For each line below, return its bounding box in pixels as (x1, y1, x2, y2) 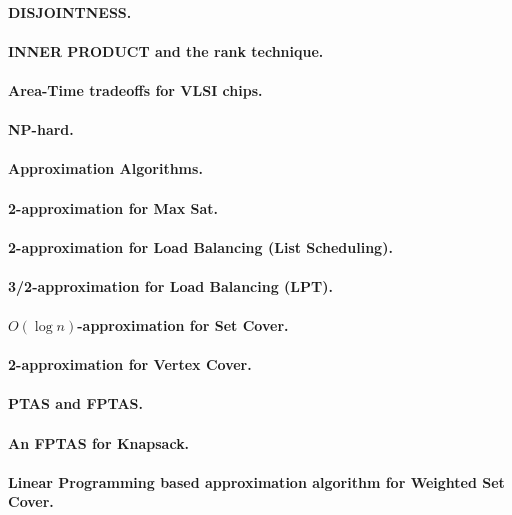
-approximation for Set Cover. (77, 315, 289, 336)
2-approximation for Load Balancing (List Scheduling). (8, 236, 393, 257)
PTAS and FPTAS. (8, 393, 143, 414)
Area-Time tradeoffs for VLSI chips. (8, 79, 263, 100)
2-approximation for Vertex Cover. (8, 354, 252, 375)
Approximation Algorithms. (8, 158, 203, 179)
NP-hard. (8, 119, 74, 140)
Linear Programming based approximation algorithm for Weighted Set (8, 471, 505, 492)
